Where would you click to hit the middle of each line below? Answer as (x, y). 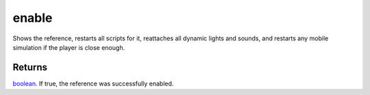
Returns (30, 67)
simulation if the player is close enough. (69, 47)
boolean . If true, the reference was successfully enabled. (93, 83)
